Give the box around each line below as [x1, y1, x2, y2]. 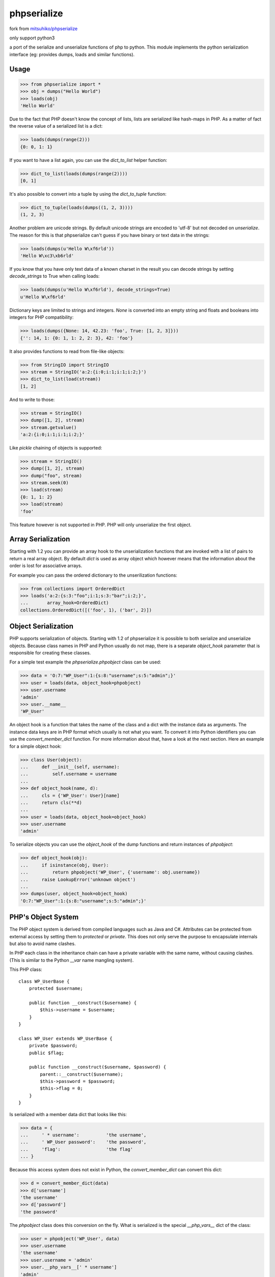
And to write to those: [9, 396, 55, 403]
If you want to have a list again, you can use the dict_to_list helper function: [9, 157, 168, 163]
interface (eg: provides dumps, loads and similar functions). [9, 51, 135, 57]
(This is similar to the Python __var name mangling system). [9, 957, 134, 963]
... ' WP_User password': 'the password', [20, 1139, 147, 1145]
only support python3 [9, 35, 55, 41]
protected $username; [29, 986, 84, 991]
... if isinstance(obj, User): [20, 862, 109, 868]
